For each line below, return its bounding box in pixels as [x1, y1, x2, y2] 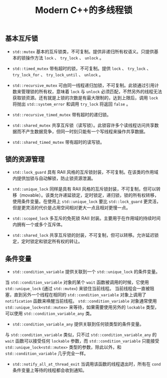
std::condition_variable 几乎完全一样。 [5, 351, 89, 357]
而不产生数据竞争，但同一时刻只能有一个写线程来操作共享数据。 [16, 128, 148, 134]
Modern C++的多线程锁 [35, 4, 133, 16]
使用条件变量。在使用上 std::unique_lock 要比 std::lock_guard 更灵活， [12, 198, 161, 205]
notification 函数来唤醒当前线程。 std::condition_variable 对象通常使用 [5, 298, 157, 304]
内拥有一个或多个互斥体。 [12, 222, 65, 228]
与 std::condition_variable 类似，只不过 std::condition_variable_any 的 [5, 332, 157, 338]
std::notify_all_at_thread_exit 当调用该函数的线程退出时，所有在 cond [12, 361, 161, 367]
